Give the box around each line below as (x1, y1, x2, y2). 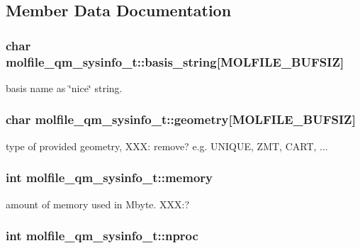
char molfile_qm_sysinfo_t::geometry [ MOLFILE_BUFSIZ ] (6, 111, 356, 128)
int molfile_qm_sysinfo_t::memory (6, 169, 213, 186)
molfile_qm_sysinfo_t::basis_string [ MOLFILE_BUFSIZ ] (6, 52, 344, 70)
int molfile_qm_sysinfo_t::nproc (6, 227, 198, 244)
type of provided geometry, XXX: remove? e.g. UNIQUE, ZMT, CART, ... (6, 138, 328, 153)
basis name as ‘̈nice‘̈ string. (6, 80, 123, 95)
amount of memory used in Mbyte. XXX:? (6, 196, 190, 211)
